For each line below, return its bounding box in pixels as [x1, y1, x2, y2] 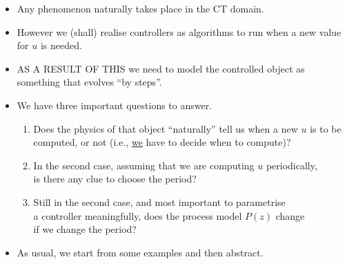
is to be [310, 121, 341, 135]
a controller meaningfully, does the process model [33, 208, 242, 223]
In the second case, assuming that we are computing [33, 158, 255, 172]
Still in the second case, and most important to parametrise [33, 194, 286, 209]
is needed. [40, 38, 82, 53]
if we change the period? [33, 222, 137, 236]
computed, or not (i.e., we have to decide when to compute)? [33, 135, 291, 149]
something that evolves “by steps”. [17, 75, 162, 89]
